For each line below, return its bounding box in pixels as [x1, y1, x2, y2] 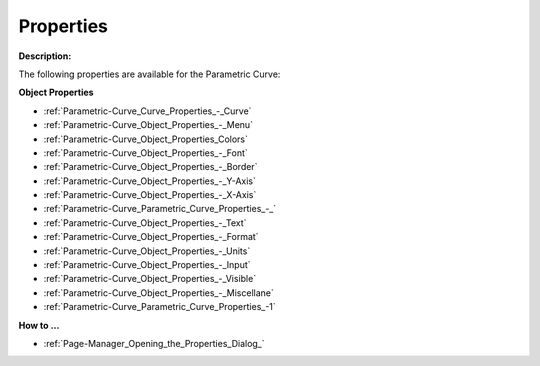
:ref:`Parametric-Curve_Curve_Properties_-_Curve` [43, 105, 252, 117]
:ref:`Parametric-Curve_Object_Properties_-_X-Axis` [43, 189, 257, 201]
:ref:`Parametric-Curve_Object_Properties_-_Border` [43, 161, 258, 173]
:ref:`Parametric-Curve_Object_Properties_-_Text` [43, 216, 247, 229]
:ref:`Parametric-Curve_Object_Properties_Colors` [43, 133, 249, 145]
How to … [18, 319, 60, 331]
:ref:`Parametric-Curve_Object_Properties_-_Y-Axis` [43, 175, 257, 187]
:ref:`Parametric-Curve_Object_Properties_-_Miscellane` [43, 286, 274, 299]
